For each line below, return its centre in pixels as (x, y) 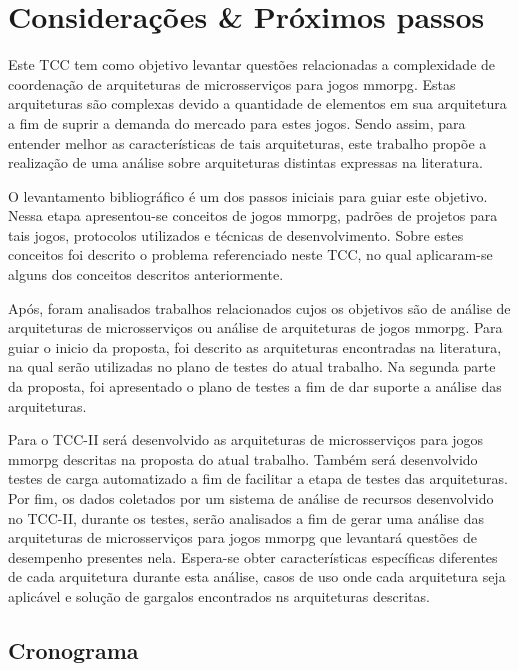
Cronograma (73, 649)
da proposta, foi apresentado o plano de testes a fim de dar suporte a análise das (255, 386)
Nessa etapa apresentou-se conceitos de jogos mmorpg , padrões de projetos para (253, 215)
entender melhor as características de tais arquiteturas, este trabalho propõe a (247, 142)
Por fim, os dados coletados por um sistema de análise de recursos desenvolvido (251, 498)
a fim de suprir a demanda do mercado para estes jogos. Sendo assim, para (237, 122)
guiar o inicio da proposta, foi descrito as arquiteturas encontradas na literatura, (255, 346)
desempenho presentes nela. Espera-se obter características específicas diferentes (253, 556)
